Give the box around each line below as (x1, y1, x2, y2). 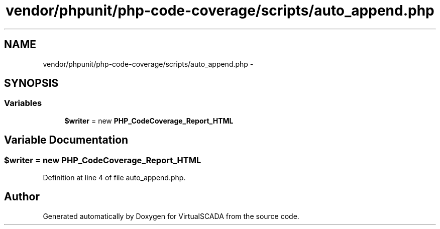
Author (4, 190, 40, 203)
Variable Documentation (4, 134, 129, 147)
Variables (4, 98, 42, 108)
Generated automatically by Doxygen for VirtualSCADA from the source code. (43, 211, 299, 220)
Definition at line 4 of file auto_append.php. (43, 173, 186, 182)
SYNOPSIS (4, 77, 59, 90)
